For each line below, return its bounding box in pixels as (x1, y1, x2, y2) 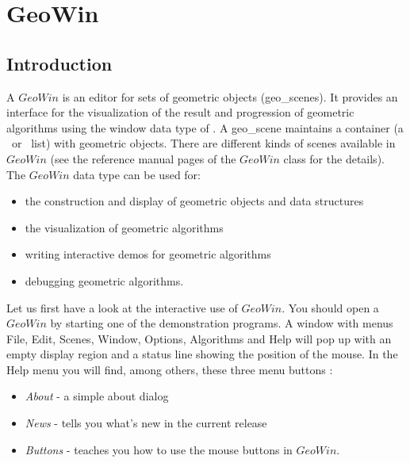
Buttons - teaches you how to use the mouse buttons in (25, 441, 293, 457)
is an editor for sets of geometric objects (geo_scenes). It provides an (62, 88, 398, 105)
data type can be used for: (73, 166, 201, 182)
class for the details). (283, 150, 385, 166)
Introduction (6, 51, 113, 75)
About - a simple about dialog (25, 388, 169, 404)
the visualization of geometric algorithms (25, 219, 224, 235)
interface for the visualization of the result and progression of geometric (6, 104, 354, 121)
